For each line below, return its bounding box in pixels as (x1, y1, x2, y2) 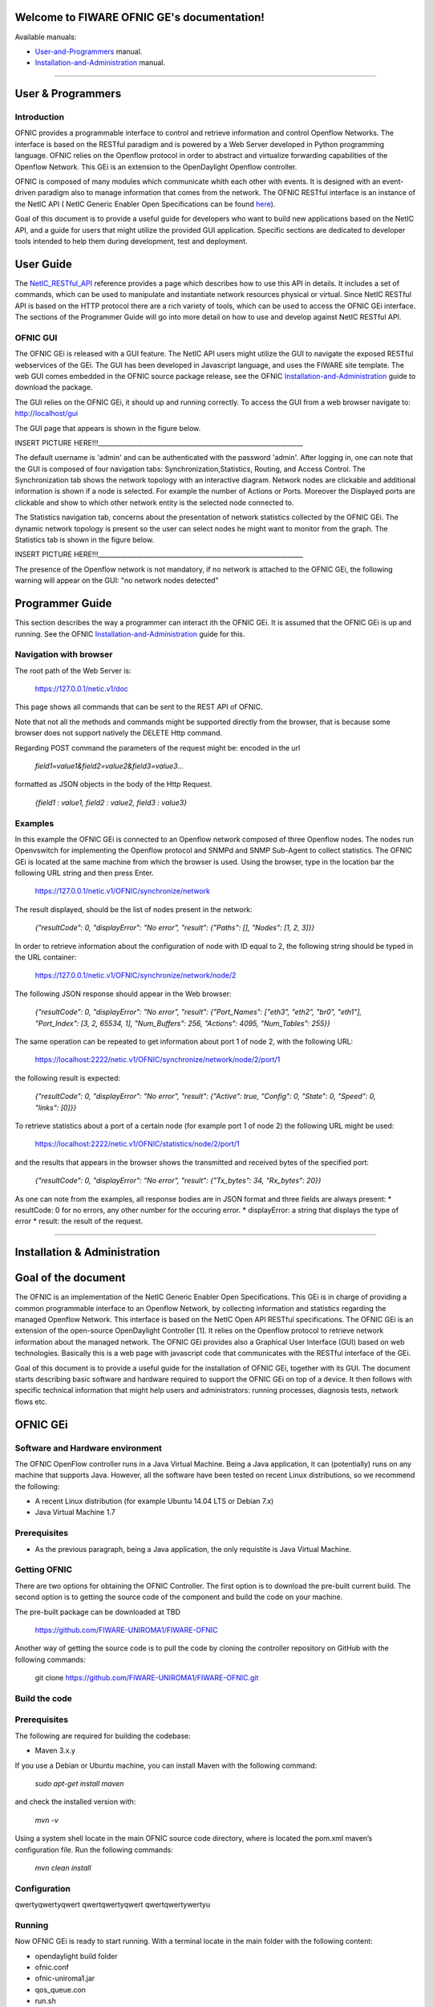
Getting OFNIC (14, 1564, 73, 1575)
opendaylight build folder (34, 1951, 118, 1960)
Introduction (14, 112, 64, 123)
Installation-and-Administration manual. (34, 58, 166, 67)
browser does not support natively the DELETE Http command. (14, 728, 223, 738)
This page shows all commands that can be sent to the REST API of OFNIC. (14, 702, 264, 712)
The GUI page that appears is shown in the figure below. (14, 423, 201, 433)
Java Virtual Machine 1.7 (34, 1508, 115, 1517)
